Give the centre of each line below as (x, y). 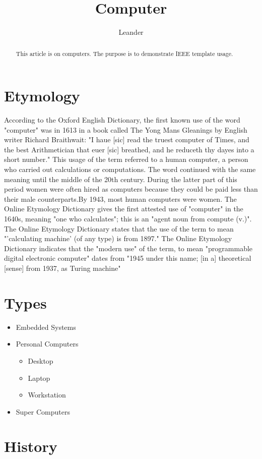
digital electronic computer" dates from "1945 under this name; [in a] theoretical (128, 258)
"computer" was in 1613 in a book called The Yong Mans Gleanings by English (126, 129)
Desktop (41, 360)
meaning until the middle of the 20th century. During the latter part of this (121, 179)
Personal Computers (47, 344)
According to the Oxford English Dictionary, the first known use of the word (122, 120)
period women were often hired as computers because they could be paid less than (131, 189)
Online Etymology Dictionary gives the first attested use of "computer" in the (124, 209)
